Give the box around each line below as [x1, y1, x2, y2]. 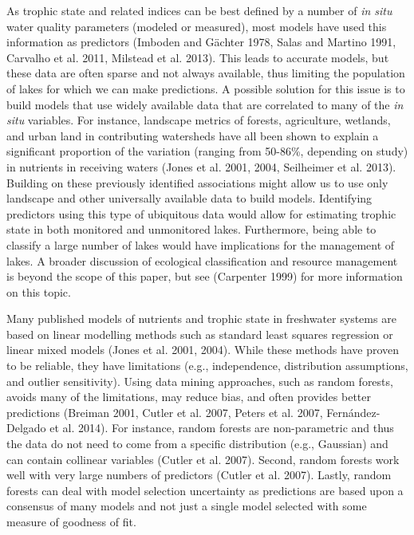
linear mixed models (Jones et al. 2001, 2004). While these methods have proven [6, 341, 400, 358]
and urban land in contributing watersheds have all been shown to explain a [6, 127, 379, 144]
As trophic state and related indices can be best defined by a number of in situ [6, 2, 392, 18]
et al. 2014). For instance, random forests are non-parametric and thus [49, 419, 394, 436]
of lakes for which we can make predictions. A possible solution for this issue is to [6, 80, 405, 96]
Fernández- [326, 403, 380, 420]
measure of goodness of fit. [6, 513, 136, 529]
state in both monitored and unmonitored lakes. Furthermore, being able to [6, 221, 377, 238]
